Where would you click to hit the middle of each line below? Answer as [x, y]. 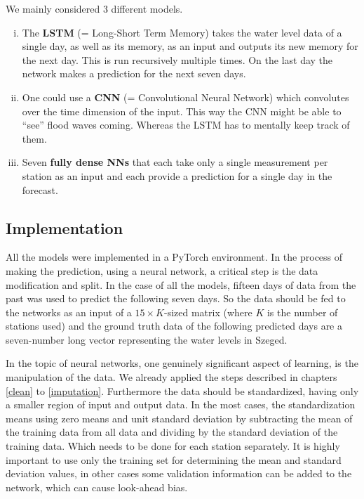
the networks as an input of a [69, 312]
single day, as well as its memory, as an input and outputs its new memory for [190, 46]
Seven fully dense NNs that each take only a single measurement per [175, 162]
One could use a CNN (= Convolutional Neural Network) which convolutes [186, 97]
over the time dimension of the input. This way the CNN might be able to [182, 111]
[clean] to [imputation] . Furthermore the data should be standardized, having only [182, 390]
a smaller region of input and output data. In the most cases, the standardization [181, 404]
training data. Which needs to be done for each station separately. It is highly [173, 446]
